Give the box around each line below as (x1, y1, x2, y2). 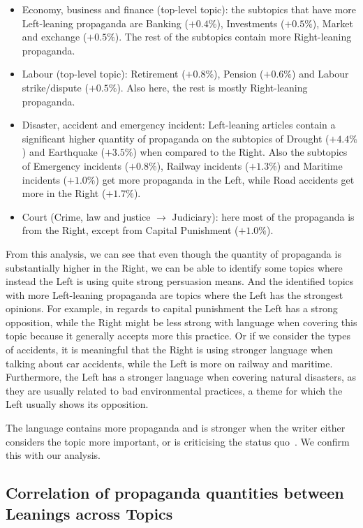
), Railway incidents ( (156, 158, 249, 173)
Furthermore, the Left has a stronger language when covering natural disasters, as (6, 369, 357, 384)
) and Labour (292, 66, 349, 81)
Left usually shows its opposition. (6, 397, 149, 411)
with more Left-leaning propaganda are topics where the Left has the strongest (6, 287, 343, 302)
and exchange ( (22, 29, 87, 44)
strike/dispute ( (22, 80, 89, 94)
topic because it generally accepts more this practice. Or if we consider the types (6, 328, 351, 343)
